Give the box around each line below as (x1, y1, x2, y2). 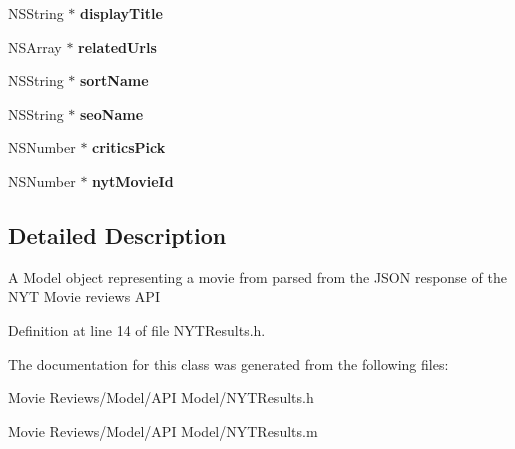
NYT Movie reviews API (8, 286, 160, 307)
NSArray (8, 36, 62, 57)
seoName (80, 103, 144, 124)
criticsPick (92, 137, 166, 158)
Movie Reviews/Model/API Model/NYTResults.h (8, 387, 314, 408)
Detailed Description (8, 219, 227, 250)
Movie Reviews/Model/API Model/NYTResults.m (8, 420, 318, 441)
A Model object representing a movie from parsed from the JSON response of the (8, 266, 507, 287)
